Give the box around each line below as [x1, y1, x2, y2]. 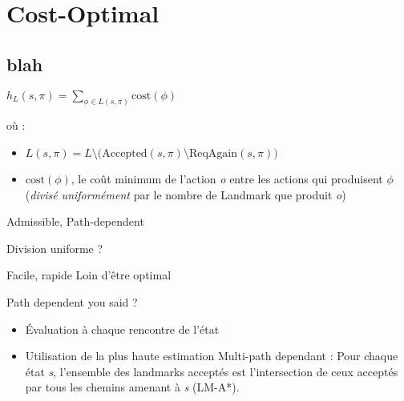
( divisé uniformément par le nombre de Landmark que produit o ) [25, 186, 346, 203]
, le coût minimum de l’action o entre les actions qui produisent [71, 170, 383, 187]
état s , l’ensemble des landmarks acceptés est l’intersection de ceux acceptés [25, 363, 398, 379]
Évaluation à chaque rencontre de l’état [25, 320, 220, 337]
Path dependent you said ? [6, 294, 138, 310]
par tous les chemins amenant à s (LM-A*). [25, 379, 240, 395]
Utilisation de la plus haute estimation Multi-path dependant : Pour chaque [25, 347, 398, 364]
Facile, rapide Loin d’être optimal [6, 267, 172, 283]
